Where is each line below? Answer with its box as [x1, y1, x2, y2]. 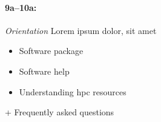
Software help [19, 64, 70, 77]
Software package [19, 44, 84, 57]
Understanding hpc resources [19, 85, 126, 98]
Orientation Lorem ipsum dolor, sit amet [5, 24, 157, 36]
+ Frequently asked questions [5, 106, 114, 118]
